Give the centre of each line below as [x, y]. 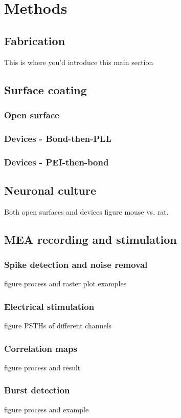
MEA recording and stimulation [90, 239]
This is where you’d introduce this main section [79, 62]
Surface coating [46, 89]
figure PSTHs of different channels [58, 326]
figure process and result [42, 367]
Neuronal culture [50, 190]
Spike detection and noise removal [76, 264]
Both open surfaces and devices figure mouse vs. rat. [86, 211]
